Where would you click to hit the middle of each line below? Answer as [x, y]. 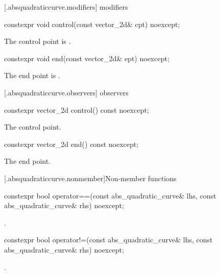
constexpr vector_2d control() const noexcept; [77, 109]
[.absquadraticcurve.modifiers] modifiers [66, 7]
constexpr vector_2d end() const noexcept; [71, 144]
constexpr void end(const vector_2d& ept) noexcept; [87, 58]
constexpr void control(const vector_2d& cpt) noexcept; [92, 24]
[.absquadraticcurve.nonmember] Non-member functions [90, 178]
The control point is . [38, 41]
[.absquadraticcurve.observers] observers [66, 92]
